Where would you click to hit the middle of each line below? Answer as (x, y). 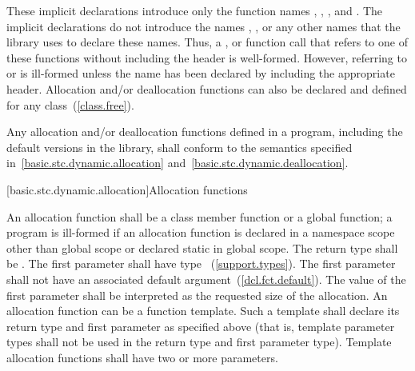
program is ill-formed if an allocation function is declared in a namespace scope (201, 232)
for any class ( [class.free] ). (70, 104)
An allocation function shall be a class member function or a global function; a (200, 216)
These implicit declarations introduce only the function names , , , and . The (195, 10)
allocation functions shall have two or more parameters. (142, 357)
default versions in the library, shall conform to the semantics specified (180, 147)
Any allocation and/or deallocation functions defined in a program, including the (205, 132)
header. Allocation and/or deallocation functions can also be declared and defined (207, 88)
